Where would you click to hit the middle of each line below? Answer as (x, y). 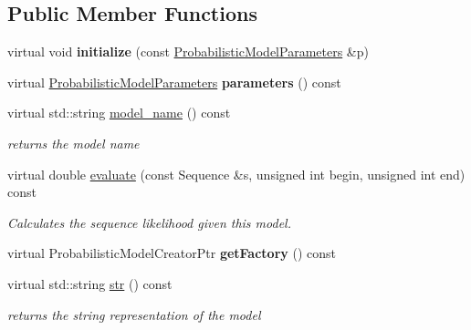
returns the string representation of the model (134, 314)
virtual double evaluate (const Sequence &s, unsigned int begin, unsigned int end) (236, 174)
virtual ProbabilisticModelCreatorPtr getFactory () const (172, 253)
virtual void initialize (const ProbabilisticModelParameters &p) (188, 52)
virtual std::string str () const (90, 283)
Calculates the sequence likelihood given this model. (149, 222)
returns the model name (73, 143)
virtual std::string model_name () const (119, 113)
